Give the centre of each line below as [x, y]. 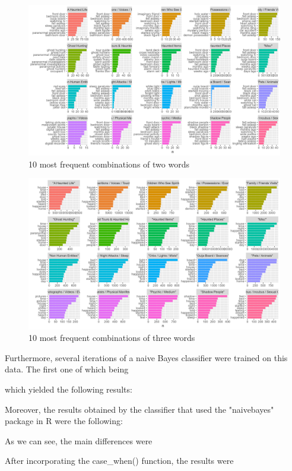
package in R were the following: [64, 421]
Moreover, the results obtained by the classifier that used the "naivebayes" [139, 409]
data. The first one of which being [67, 369]
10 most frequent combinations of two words [109, 164]
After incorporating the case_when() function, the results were [119, 461]
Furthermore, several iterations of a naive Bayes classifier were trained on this [146, 357]
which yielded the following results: [69, 389]
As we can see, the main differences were [79, 440]
